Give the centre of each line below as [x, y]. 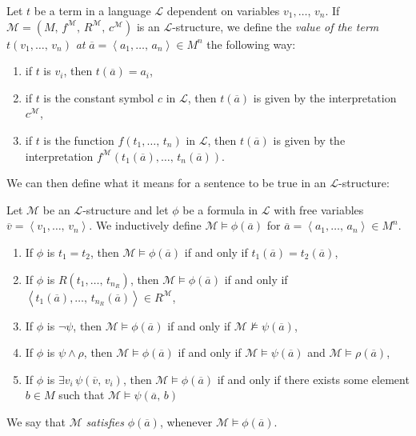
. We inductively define [145, 225]
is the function [79, 140]
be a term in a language [92, 10]
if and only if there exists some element [313, 379]
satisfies [105, 421]
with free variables [319, 209]
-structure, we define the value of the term [276, 26]
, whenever [186, 421]
